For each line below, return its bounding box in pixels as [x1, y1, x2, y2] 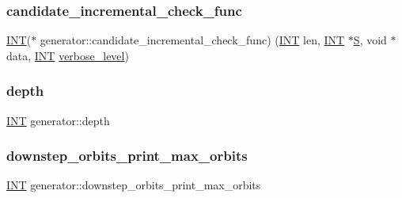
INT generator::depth [6, 112, 110, 128]
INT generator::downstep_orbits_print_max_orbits [6, 177, 261, 193]
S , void [353, 32, 387, 48]
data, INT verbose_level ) [6, 47, 129, 63]
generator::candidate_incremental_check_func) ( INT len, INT [40, 32, 345, 48]
